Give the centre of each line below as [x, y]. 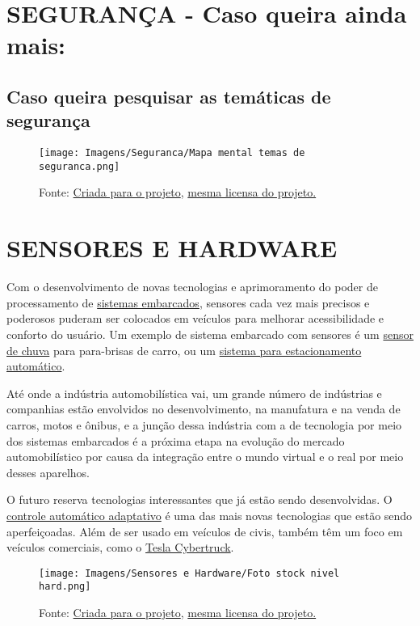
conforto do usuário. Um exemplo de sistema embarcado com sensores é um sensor [210, 334]
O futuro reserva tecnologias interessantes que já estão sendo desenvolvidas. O [199, 499]
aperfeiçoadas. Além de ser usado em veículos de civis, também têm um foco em [205, 531]
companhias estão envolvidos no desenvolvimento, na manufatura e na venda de [204, 409]
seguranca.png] [80, 166]
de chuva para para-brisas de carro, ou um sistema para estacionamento [184, 350]
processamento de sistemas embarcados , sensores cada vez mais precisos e [188, 302]
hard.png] [65, 587]
